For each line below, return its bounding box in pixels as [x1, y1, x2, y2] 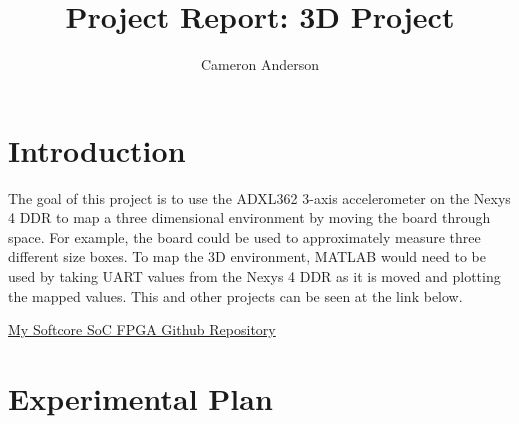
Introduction [8, 129, 186, 170]
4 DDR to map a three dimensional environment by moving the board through [8, 207, 491, 228]
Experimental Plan [8, 378, 273, 418]
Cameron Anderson [201, 54, 319, 75]
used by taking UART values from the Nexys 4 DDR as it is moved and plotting [8, 266, 501, 287]
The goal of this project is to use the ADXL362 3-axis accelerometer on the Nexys [8, 187, 511, 208]
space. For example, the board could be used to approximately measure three [8, 226, 481, 247]
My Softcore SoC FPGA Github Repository [8, 319, 276, 340]
